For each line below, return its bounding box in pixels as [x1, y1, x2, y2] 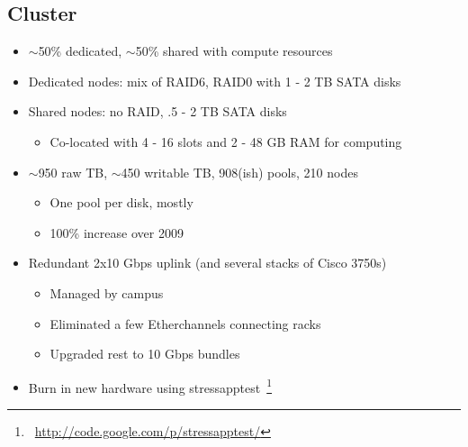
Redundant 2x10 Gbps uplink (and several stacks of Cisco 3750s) [28, 253, 387, 272]
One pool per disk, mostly [49, 193, 193, 212]
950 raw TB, [38, 162, 108, 181]
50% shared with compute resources [135, 41, 333, 60]
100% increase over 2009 [49, 223, 184, 242]
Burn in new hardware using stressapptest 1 [28, 375, 273, 397]
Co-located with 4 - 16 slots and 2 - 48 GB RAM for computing [49, 132, 402, 151]
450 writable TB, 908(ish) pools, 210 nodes [121, 162, 358, 181]
